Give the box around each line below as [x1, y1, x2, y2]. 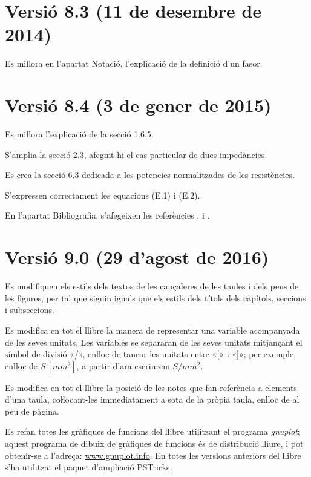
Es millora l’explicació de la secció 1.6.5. [5, 128, 154, 140]
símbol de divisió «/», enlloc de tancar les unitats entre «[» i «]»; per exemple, [5, 347, 296, 360]
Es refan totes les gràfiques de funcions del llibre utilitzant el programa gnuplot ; [5, 425, 300, 438]
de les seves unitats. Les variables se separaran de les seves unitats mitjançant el [5, 335, 303, 348]
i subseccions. [5, 303, 54, 316]
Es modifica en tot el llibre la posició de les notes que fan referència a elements [5, 381, 297, 393]
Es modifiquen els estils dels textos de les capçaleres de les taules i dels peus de [5, 280, 299, 292]
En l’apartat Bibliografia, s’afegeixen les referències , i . [5, 209, 210, 222]
